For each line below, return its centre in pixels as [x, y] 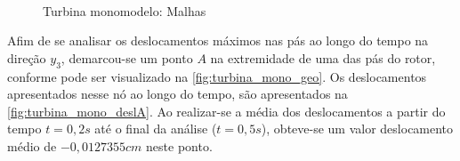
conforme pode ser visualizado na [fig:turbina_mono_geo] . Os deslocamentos [217, 76]
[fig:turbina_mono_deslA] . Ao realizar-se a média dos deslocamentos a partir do [226, 111]
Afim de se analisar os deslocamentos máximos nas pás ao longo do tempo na [218, 40]
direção [27, 57]
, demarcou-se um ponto [127, 57]
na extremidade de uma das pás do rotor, [323, 57]
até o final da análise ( [156, 129]
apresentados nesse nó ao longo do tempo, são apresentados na [178, 94]
